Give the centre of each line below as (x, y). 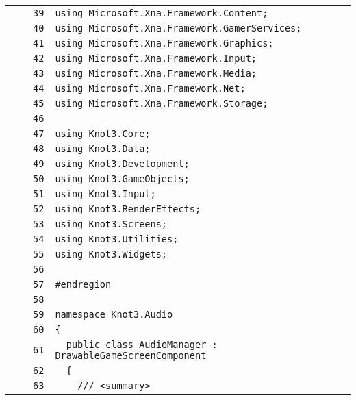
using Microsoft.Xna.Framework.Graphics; (164, 43)
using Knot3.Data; (103, 149)
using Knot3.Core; (103, 134)
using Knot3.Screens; (111, 224)
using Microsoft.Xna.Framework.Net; (150, 88)
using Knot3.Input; (105, 194)
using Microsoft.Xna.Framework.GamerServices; (178, 28)
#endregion (83, 284)
